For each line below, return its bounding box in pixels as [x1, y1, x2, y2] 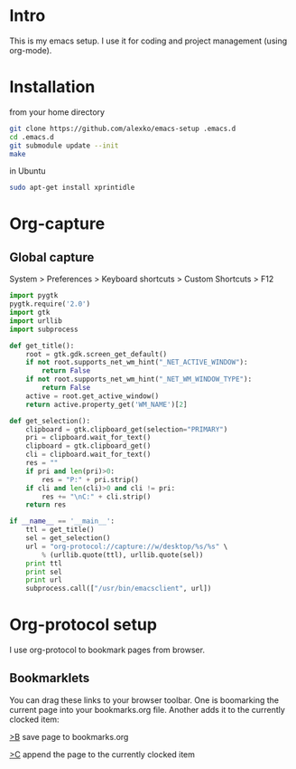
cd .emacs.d [9, 132, 54, 141]
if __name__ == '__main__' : [9, 517, 116, 526]
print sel [25, 567, 63, 576]
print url [25, 575, 63, 584]
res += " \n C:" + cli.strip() [42, 492, 152, 501]
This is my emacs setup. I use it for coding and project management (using [9, 35, 288, 46]
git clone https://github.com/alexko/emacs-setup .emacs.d [9, 124, 236, 133]
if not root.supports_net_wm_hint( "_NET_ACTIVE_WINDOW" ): [25, 358, 248, 367]
